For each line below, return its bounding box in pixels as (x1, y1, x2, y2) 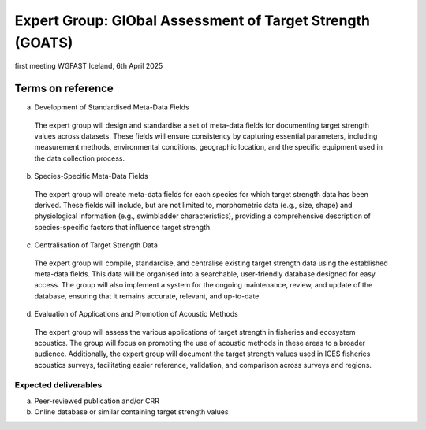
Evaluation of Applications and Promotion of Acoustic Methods (34, 310, 238, 319)
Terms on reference (14, 82, 114, 95)
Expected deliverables (14, 380, 103, 391)
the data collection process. (34, 154, 125, 163)
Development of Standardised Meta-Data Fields (34, 102, 189, 112)
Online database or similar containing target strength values (34, 407, 229, 417)
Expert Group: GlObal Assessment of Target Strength (14, 12, 371, 29)
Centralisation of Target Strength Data (34, 240, 158, 250)
